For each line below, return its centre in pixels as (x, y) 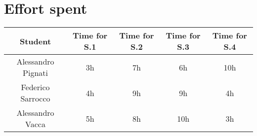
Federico (35, 87)
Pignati (35, 73)
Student (35, 41)
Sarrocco (35, 99)
